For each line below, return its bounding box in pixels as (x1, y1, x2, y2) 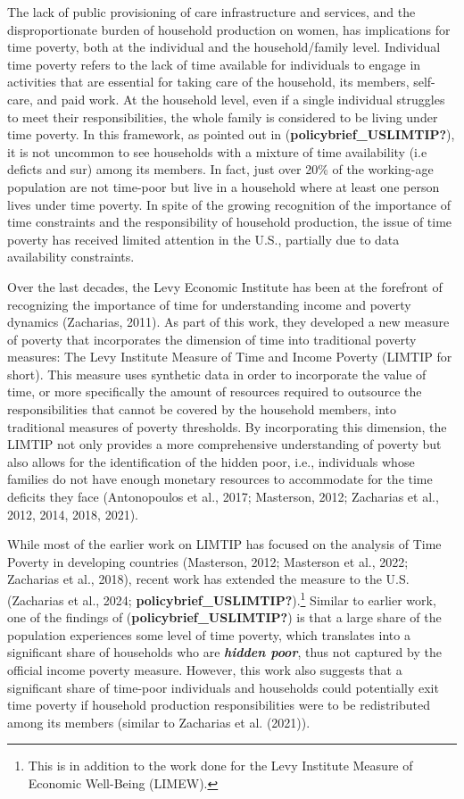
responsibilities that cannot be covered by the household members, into (7, 400, 397, 419)
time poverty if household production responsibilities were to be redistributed (7, 695, 430, 714)
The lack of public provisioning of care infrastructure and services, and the (7, 3, 416, 21)
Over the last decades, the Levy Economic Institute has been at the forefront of (7, 277, 443, 295)
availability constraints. (7, 247, 135, 266)
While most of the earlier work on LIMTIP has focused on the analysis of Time (7, 535, 442, 553)
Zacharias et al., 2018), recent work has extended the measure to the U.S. (7, 570, 410, 588)
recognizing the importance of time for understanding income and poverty (7, 295, 411, 313)
